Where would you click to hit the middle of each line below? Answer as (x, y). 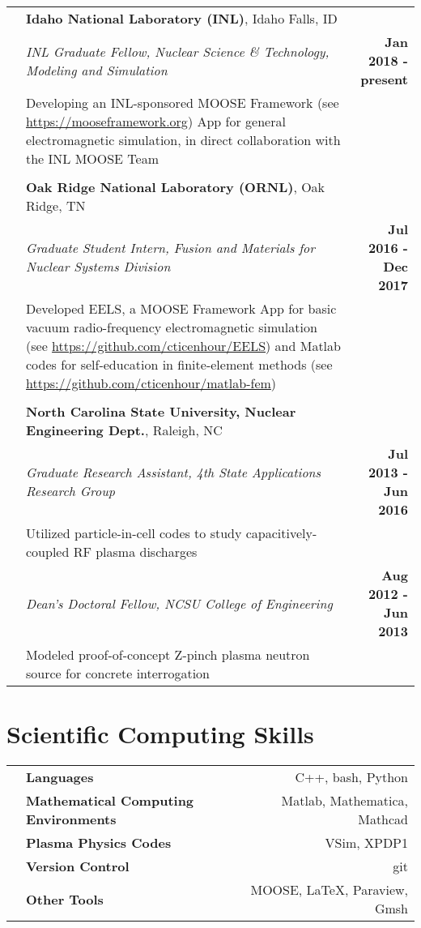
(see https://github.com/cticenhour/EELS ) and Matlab (183, 346)
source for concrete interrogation (118, 673)
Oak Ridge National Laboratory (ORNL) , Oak (176, 187)
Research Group (70, 491)
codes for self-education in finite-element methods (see (179, 364)
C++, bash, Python (351, 777)
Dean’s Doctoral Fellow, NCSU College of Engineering (179, 603)
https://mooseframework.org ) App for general (156, 121)
